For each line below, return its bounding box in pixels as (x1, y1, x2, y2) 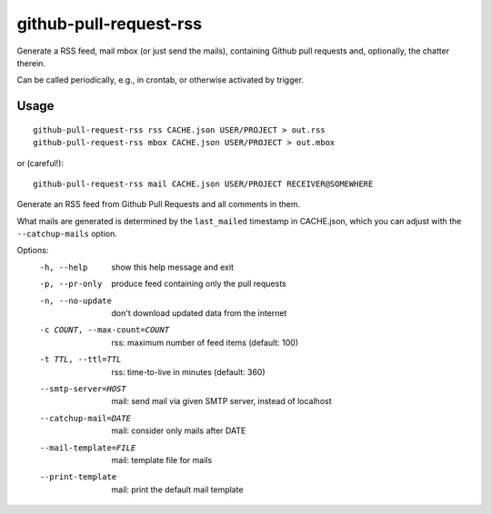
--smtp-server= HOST (39, 383, 126, 394)
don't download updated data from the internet (111, 308, 287, 319)
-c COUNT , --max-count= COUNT (39, 325, 170, 335)
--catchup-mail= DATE (39, 413, 132, 423)
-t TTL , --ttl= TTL (39, 354, 122, 365)
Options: (16, 245, 49, 256)
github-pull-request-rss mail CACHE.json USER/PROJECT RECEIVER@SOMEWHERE (33, 178, 374, 189)
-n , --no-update (39, 295, 113, 306)
